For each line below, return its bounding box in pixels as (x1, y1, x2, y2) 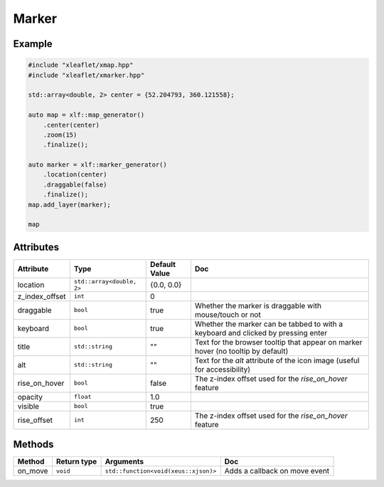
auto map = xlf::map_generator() (28, 111, 145, 119)
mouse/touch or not (194, 310, 261, 320)
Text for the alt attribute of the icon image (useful (194, 355, 360, 365)
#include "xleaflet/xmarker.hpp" (28, 71, 145, 79)
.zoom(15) (43, 130, 78, 139)
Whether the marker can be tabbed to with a (194, 319, 343, 329)
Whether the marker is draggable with (194, 300, 321, 310)
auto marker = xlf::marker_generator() (28, 161, 167, 169)
